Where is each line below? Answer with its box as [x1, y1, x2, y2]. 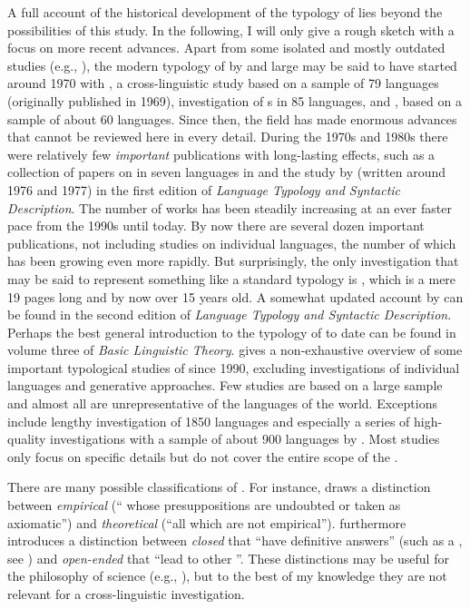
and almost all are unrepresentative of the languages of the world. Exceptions [7, 394, 437, 413]
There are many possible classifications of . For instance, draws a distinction [7, 477, 431, 496]
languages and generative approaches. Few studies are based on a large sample [7, 376, 443, 395]
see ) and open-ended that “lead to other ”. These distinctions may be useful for [7, 548, 449, 567]
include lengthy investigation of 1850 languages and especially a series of [7, 411, 410, 430]
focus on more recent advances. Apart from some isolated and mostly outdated [7, 38, 446, 57]
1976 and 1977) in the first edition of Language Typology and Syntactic [7, 180, 401, 199]
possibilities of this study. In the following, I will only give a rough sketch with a [7, 20, 455, 39]
